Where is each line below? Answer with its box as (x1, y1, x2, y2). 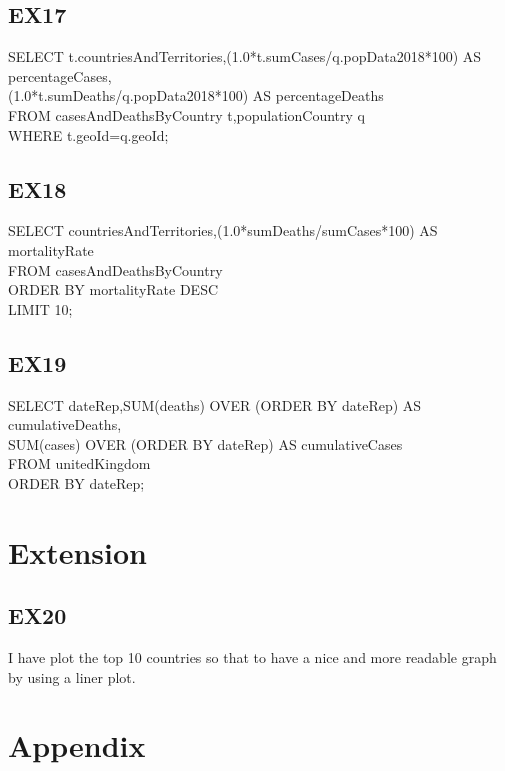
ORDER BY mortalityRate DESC (8, 279, 219, 300)
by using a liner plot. (8, 666, 136, 687)
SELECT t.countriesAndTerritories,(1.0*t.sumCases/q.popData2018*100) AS (8, 46, 482, 67)
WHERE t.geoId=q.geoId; (8, 124, 169, 145)
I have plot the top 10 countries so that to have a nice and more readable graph (8, 647, 497, 668)
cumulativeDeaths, (8, 414, 122, 435)
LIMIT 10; (8, 298, 73, 319)
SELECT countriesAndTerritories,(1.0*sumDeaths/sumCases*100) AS (8, 220, 438, 241)
